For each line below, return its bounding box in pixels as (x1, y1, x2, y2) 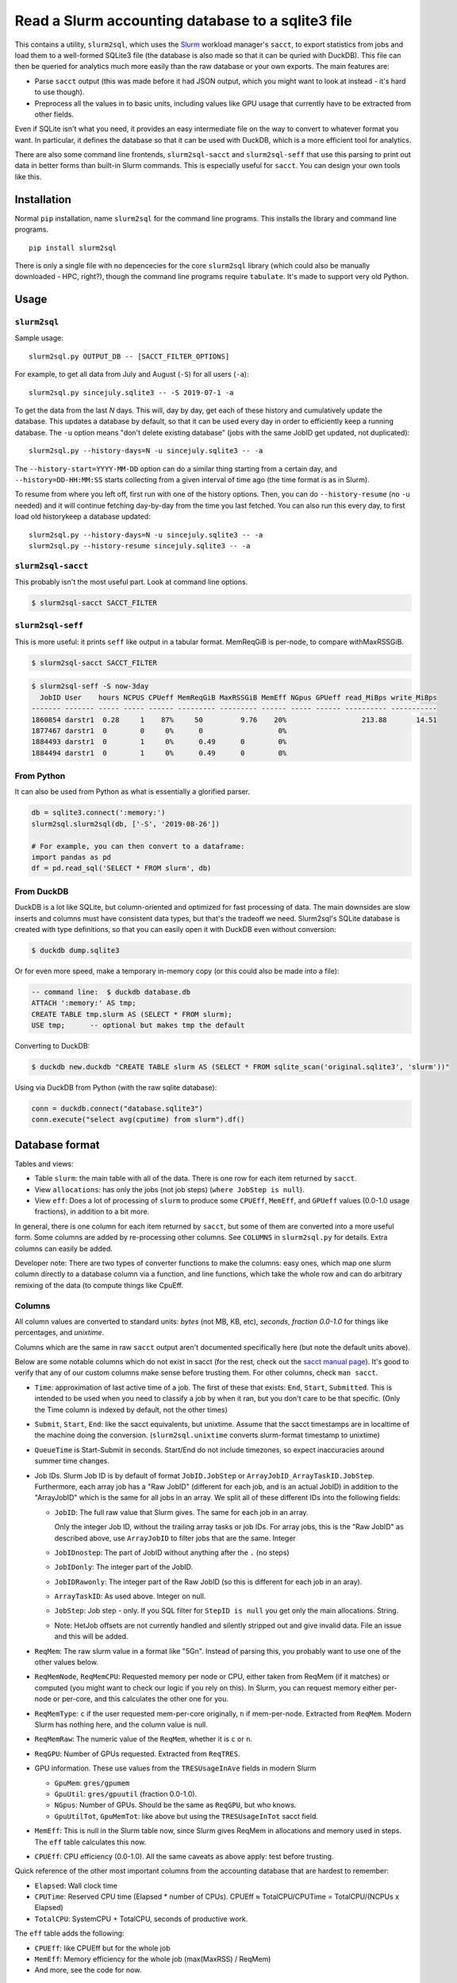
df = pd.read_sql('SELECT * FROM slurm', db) (31, 864, 212, 873)
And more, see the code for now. (34, 1966, 142, 1975)
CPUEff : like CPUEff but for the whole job (34, 1943, 171, 1953)
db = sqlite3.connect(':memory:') (31, 808, 166, 817)
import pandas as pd (31, 853, 111, 861)
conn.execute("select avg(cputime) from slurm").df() (31, 1115, 245, 1124)
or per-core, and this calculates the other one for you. (52, 1694, 229, 1704)
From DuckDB (14, 885, 69, 896)
